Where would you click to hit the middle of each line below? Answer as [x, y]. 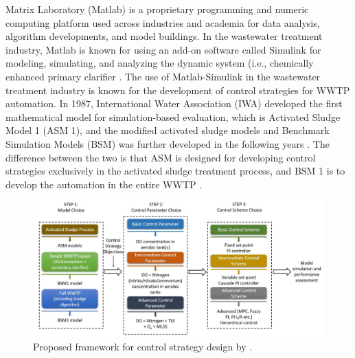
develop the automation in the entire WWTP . [104, 184]
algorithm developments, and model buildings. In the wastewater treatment [164, 36]
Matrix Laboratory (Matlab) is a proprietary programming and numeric [157, 9]
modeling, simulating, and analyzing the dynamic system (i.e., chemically [160, 63]
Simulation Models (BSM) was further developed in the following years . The [168, 143]
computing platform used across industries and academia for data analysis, [163, 22]
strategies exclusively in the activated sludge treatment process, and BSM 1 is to [175, 171]
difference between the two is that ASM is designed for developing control [161, 157]
